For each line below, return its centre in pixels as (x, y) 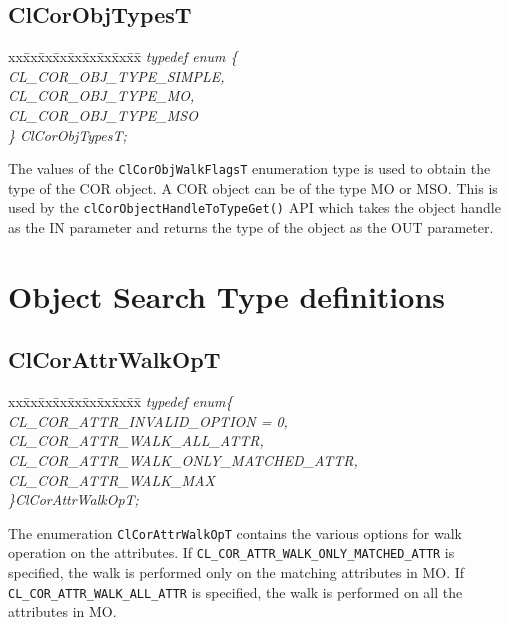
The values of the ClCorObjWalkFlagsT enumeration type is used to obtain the (249, 168)
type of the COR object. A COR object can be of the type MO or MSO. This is (253, 187)
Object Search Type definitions (226, 295)
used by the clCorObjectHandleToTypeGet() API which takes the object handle (254, 207)
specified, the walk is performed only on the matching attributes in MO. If (236, 572)
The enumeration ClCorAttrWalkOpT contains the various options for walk (235, 532)
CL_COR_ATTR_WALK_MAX (111, 479)
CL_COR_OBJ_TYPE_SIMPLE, (116, 75)
